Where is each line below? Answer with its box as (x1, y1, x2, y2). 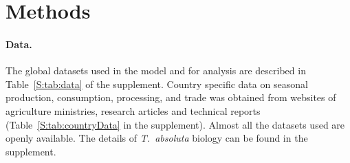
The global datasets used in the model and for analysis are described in (6, 63, 306, 78)
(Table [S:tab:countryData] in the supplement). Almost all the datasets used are (6, 117, 345, 131)
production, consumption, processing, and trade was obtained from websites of (6, 90, 336, 105)
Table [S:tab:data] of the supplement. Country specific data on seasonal (6, 76, 308, 91)
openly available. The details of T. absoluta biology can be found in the (6, 131, 308, 145)
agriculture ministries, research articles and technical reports (6, 103, 261, 118)
